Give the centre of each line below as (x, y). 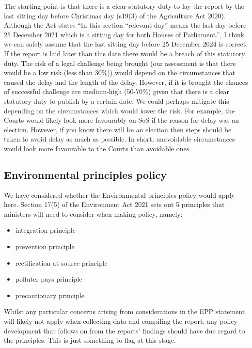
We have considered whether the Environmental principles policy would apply (119, 195)
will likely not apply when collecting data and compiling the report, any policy (121, 321)
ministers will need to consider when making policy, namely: (93, 214)
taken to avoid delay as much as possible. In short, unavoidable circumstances (119, 139)
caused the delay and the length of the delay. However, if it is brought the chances (126, 82)
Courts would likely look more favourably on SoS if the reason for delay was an (121, 120)
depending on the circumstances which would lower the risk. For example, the (119, 110)
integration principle (45, 230)
